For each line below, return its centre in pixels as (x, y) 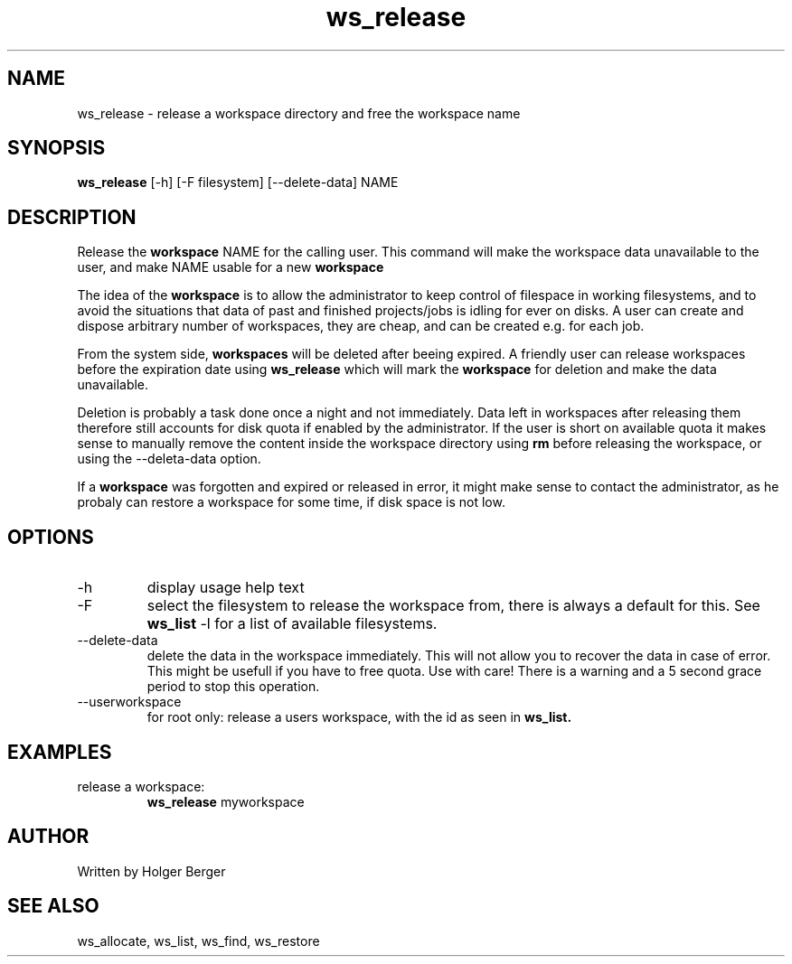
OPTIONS (51, 537)
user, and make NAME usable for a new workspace (231, 267)
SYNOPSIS (57, 148)
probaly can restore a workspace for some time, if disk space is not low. (291, 502)
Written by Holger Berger (151, 871)
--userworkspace (129, 702)
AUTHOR (48, 837)
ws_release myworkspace (226, 801)
